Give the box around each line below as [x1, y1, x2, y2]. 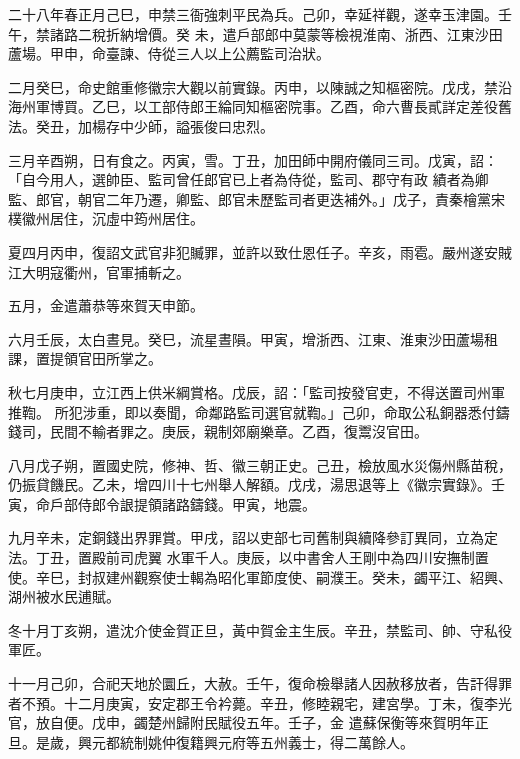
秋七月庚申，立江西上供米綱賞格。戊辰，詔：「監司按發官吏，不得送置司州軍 [8, 381, 505, 402]
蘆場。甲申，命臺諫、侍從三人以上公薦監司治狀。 [8, 43, 330, 64]
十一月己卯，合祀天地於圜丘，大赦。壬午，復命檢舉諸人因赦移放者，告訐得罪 [8, 673, 512, 694]
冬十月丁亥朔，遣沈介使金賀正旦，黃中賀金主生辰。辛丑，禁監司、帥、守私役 [8, 619, 512, 640]
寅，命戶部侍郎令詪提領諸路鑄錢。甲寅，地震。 [8, 493, 316, 514]
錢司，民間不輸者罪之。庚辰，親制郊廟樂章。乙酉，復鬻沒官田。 [8, 421, 428, 442]
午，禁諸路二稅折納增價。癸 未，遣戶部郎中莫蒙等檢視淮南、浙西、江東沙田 [8, 23, 503, 44]
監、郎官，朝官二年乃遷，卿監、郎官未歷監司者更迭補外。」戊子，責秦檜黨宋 [8, 188, 505, 209]
